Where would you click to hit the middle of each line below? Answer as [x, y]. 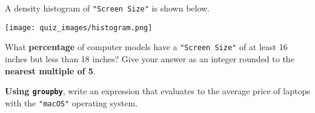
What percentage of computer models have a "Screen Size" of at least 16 [146, 47]
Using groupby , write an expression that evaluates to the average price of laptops [157, 91]
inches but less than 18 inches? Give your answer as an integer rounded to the [150, 58]
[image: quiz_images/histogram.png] [79, 27]
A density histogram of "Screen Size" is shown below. [108, 8]
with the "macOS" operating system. [71, 102]
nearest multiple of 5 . [50, 70]
